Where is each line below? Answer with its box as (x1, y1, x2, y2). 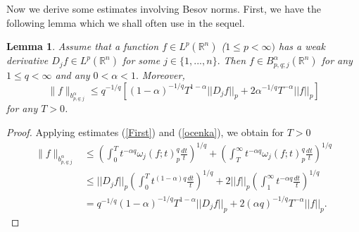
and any (55, 67, 90, 82)
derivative (6, 53, 49, 68)
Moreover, (141, 67, 185, 82)
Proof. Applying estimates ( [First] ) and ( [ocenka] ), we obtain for (6, 124, 284, 139)
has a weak (279, 39, 325, 54)
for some (122, 53, 160, 68)
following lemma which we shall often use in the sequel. (6, 15, 245, 30)
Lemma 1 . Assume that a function (6, 39, 159, 54)
